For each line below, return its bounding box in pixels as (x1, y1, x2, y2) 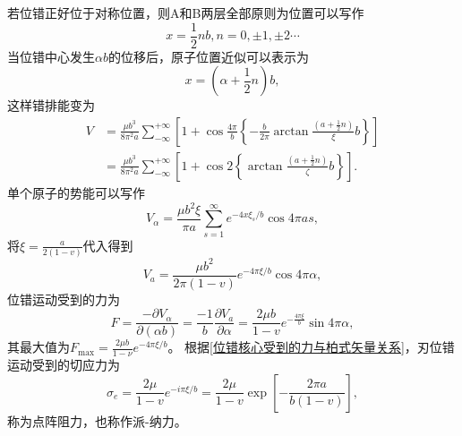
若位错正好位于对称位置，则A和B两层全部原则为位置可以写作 (7, 4, 364, 21)
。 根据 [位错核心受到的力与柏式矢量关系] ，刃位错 (167, 338, 455, 356)
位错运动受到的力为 (7, 289, 120, 308)
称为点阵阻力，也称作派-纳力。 (7, 411, 187, 430)
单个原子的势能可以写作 (7, 183, 145, 201)
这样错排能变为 (7, 96, 95, 115)
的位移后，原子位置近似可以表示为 (107, 47, 309, 65)
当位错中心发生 (7, 47, 95, 65)
